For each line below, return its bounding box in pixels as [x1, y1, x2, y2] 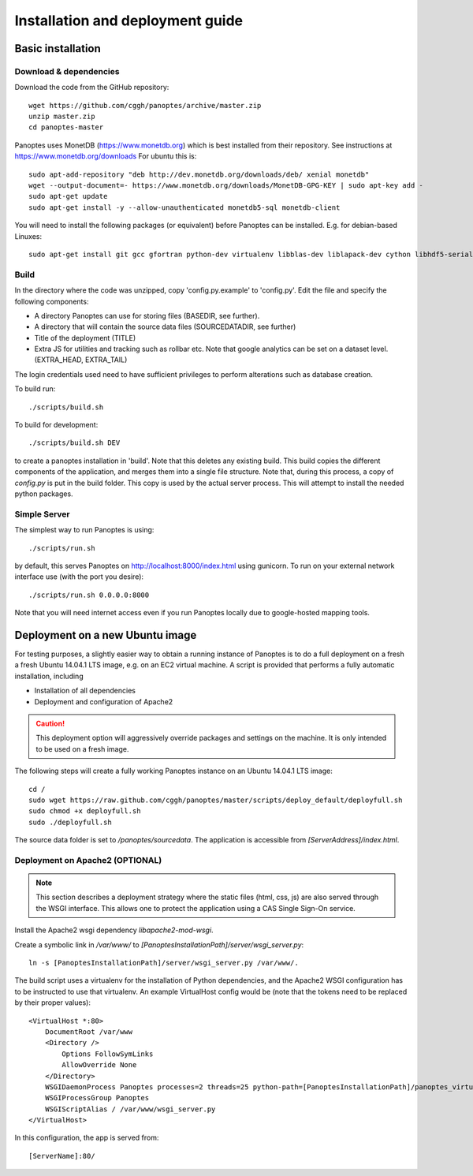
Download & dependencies [14, 65, 120, 77]
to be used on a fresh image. [35, 744, 129, 753]
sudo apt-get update [28, 192, 108, 201]
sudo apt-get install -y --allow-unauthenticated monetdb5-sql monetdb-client [28, 203, 341, 212]
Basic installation [14, 42, 102, 55]
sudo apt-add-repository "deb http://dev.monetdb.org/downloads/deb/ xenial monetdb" [28, 170, 370, 179]
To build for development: [14, 420, 99, 430]
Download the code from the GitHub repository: [14, 83, 169, 92]
